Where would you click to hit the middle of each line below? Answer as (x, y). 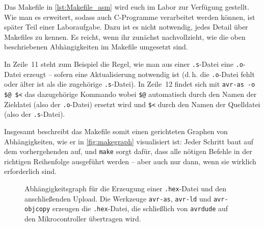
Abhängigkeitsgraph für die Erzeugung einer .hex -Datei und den (126, 188)
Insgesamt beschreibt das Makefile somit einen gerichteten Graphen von (116, 131)
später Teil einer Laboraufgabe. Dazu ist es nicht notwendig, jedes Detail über (126, 27)
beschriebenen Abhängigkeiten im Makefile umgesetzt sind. (96, 47)
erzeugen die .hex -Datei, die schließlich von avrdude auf (140, 208)
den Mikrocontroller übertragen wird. (83, 218)
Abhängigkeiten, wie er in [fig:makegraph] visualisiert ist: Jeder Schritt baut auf (129, 141)
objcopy (37, 209)
